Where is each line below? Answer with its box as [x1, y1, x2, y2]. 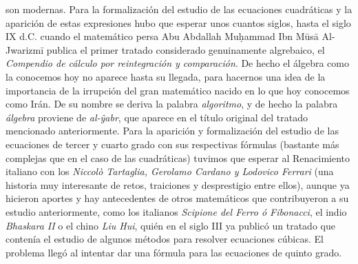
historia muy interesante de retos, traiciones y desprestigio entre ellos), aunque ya [6, 177, 350, 192]
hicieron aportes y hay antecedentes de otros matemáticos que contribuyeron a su [6, 191, 349, 205]
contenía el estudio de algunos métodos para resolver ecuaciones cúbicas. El [6, 232, 324, 246]
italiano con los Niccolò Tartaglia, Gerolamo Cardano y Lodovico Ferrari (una [6, 164, 334, 179]
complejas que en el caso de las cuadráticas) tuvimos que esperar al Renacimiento [6, 150, 350, 165]
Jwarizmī [6, 42, 44, 57]
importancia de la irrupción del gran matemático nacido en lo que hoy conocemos [6, 83, 350, 97]
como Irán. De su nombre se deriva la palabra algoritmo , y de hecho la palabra [6, 97, 338, 111]
